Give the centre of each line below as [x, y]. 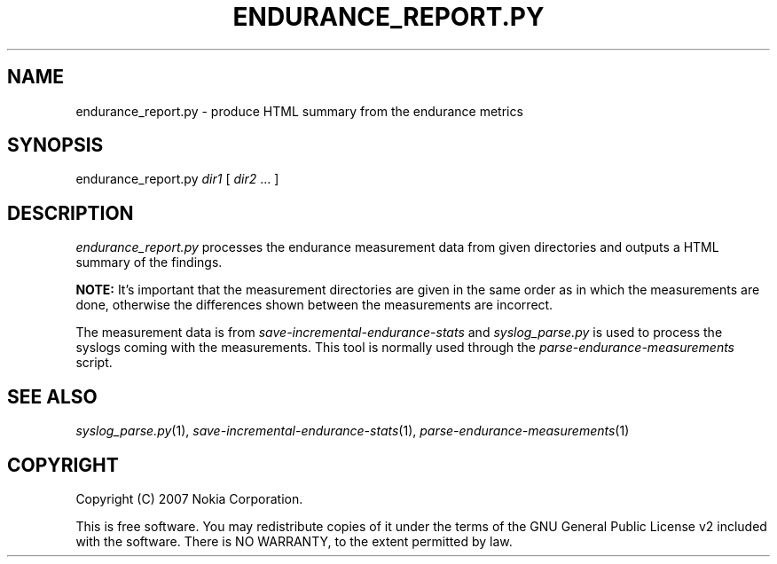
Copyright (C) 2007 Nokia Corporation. [189, 498]
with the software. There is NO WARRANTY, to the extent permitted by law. [294, 541]
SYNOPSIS [55, 145]
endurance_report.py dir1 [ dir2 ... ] [177, 179]
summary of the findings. [149, 262]
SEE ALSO [52, 396]
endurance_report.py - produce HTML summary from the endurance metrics [299, 111]
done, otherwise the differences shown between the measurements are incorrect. [314, 305]
